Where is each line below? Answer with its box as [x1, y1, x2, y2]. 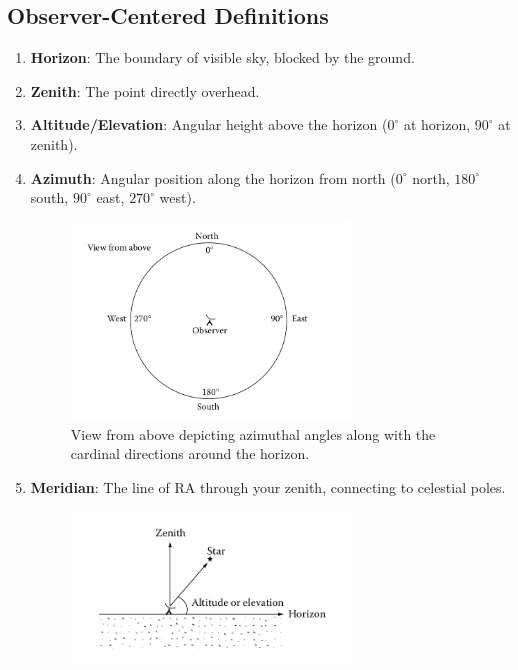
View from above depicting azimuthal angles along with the [70, 423, 436, 444]
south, [30, 187, 69, 208]
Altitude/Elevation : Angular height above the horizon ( [30, 114, 388, 135]
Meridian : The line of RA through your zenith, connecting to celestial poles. [30, 476, 506, 497]
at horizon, [403, 114, 471, 135]
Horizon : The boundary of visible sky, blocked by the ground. [30, 47, 415, 68]
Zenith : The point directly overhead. [30, 80, 260, 101]
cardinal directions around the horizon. [70, 443, 310, 464]
